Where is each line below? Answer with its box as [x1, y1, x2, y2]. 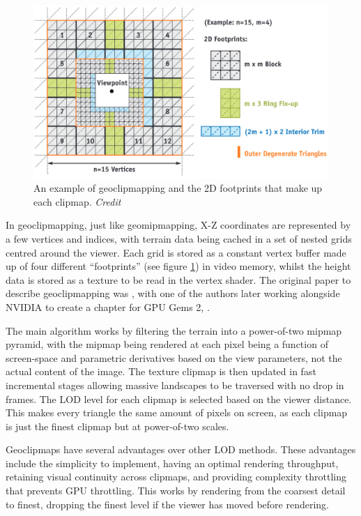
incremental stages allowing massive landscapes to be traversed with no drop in [6, 377, 344, 392]
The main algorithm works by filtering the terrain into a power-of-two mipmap [6, 323, 342, 337]
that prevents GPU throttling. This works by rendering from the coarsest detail [6, 483, 346, 498]
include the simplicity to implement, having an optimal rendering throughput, [6, 455, 339, 470]
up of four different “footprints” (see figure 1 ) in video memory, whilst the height [6, 259, 351, 273]
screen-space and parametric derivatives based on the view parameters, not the [6, 350, 342, 365]
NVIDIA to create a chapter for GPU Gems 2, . [6, 299, 210, 314]
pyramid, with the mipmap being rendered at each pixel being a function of [6, 337, 328, 351]
